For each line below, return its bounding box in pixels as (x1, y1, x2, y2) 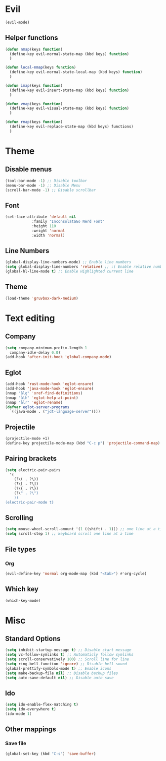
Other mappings (5, 725, 56, 734)
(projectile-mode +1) (5, 436, 50, 441)
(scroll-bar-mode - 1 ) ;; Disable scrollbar (5, 188, 96, 192)
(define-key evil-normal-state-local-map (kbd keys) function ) (9, 69, 142, 75)
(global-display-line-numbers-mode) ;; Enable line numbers (5, 259, 132, 265)
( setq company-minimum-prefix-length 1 (5, 345, 87, 350)
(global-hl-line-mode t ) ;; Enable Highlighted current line (5, 269, 134, 274)
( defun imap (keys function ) (5, 83, 63, 88)
